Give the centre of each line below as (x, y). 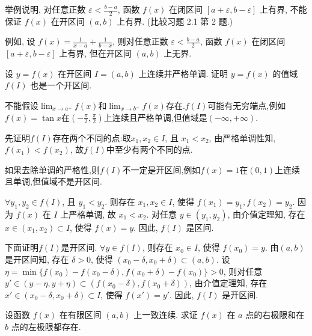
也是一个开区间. (61, 85)
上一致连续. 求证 (166, 315)
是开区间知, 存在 (37, 259)
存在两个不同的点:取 (92, 137)
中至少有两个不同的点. (149, 149)
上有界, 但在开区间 (95, 53)
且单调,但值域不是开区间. (54, 181)
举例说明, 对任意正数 (45, 9)
